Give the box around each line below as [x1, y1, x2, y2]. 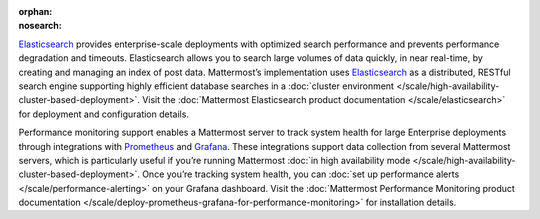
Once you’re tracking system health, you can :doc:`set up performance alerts [141, 168, 460, 180]
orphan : [18, 6, 53, 17]
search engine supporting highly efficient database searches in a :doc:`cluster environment [18, 80, 395, 92]
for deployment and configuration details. [18, 108, 190, 120]
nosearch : [18, 20, 62, 32]
